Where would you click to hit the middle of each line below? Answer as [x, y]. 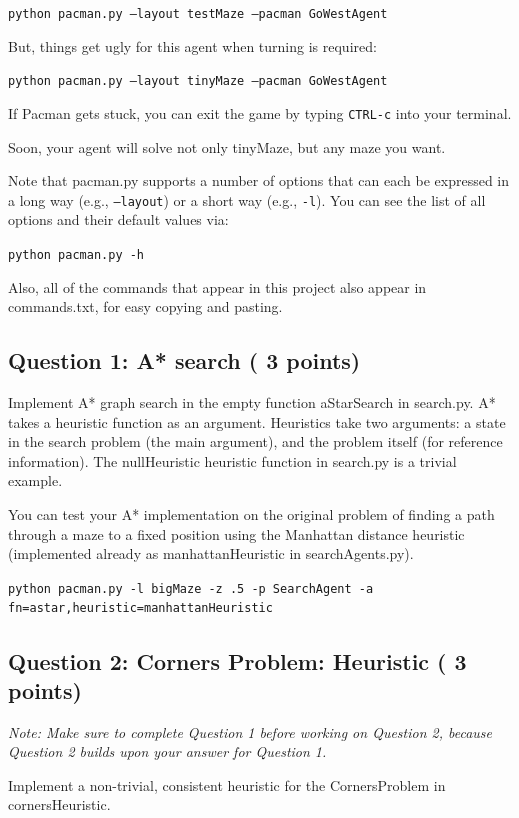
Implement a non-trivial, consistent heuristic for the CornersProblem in [227, 784]
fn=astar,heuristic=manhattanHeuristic [140, 608]
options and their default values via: [118, 219]
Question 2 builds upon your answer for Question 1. [167, 751]
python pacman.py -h [76, 255]
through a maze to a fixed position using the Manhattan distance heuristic [236, 533]
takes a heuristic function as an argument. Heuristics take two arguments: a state [257, 421]
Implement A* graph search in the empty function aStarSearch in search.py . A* [252, 402]
